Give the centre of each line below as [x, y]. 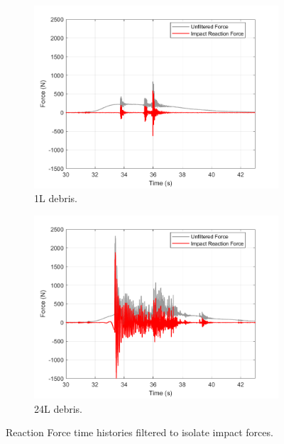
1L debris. [56, 198]
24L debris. [58, 408]
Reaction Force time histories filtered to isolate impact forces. [140, 432]
